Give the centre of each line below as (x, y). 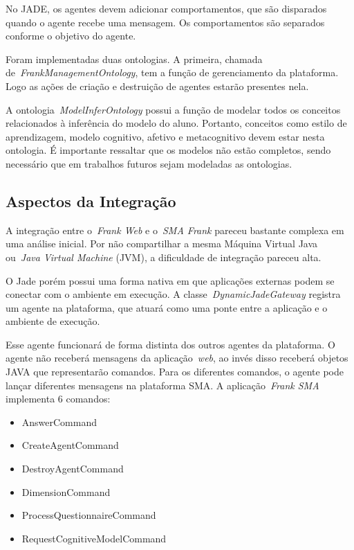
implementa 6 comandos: (58, 399)
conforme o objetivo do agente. (71, 36)
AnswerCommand (59, 422)
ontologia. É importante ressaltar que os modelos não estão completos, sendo (168, 150)
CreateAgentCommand (70, 445)
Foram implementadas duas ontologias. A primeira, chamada (134, 59)
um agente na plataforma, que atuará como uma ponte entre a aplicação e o (167, 307)
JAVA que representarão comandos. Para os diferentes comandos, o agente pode (175, 372)
